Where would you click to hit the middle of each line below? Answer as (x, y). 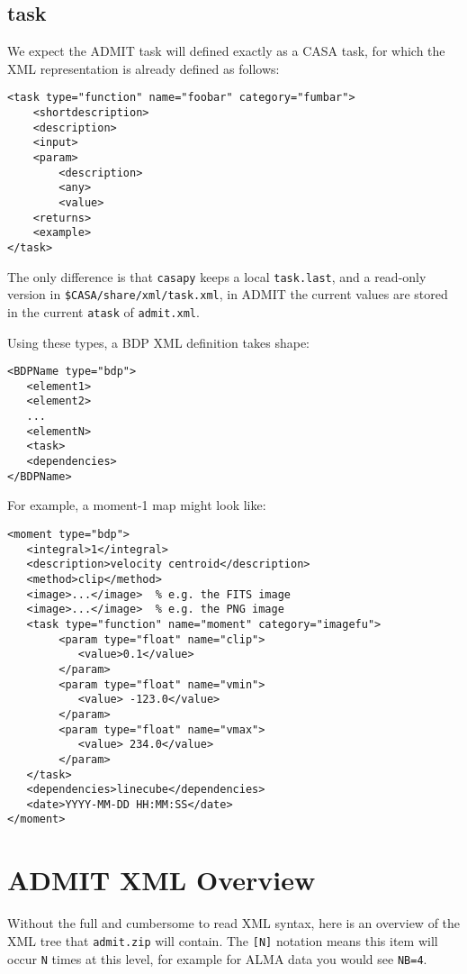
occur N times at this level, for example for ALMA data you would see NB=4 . (217, 958)
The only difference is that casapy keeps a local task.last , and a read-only (217, 276)
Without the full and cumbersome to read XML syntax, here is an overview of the (234, 923)
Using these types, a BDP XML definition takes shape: (158, 342)
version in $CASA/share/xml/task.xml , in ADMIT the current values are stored (228, 294)
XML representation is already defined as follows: (144, 68)
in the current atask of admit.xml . (103, 311)
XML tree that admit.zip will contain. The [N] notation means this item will (223, 940)
